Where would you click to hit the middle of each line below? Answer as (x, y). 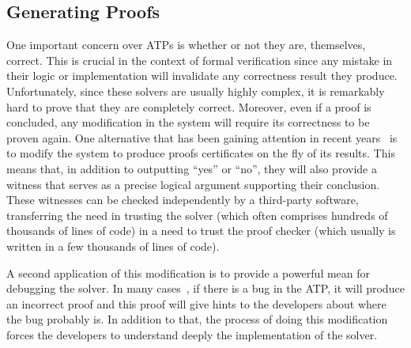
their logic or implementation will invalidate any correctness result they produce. (202, 76)
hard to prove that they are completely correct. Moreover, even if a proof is (189, 106)
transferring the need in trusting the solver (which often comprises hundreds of (197, 215)
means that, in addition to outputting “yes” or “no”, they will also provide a (192, 168)
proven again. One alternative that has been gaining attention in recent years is (202, 137)
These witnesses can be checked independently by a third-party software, (183, 200)
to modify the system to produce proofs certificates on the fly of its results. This (201, 153)
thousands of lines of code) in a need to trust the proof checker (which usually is (201, 231)
